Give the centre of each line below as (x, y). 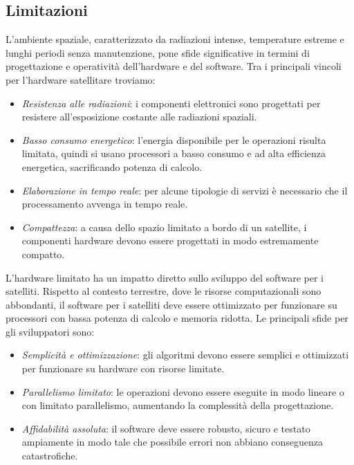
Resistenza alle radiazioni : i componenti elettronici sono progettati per (171, 103)
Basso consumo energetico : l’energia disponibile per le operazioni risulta (174, 139)
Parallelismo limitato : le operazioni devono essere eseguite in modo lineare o (183, 391)
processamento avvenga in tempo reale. (105, 204)
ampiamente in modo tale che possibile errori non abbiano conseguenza (172, 442)
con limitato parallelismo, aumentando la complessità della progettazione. (178, 405)
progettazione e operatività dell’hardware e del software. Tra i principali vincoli (174, 66)
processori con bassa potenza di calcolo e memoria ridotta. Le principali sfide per (177, 318)
